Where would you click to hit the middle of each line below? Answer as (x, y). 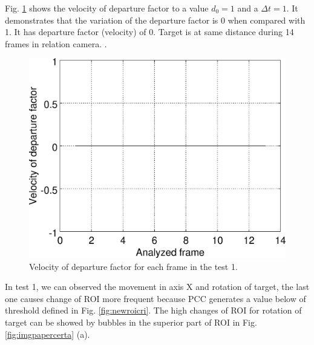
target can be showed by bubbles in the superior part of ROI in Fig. (131, 322)
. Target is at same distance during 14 (224, 32)
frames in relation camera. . (56, 43)
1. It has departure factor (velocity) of (76, 32)
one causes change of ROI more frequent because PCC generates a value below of (155, 298)
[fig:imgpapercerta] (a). (47, 334)
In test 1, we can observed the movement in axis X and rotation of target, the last (157, 287)
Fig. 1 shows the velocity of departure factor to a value (107, 8)
